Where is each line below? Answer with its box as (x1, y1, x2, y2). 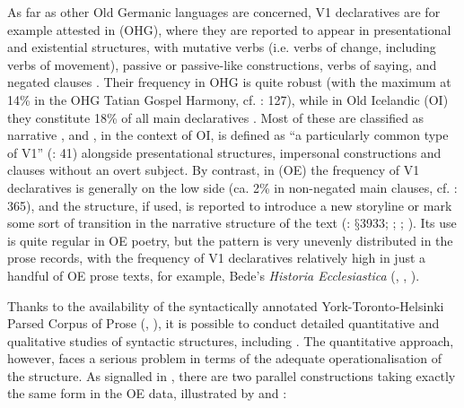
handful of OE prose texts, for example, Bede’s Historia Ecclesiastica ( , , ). (7, 265, 420, 284)
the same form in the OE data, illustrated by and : (7, 384, 287, 403)
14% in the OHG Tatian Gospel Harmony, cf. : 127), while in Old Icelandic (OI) (7, 90, 449, 109)
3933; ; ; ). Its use (359, 213, 457, 232)
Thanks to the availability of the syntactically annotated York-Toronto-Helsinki (7, 296, 444, 315)
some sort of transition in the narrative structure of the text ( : (7, 213, 351, 232)
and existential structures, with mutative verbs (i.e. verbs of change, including (7, 38, 436, 56)
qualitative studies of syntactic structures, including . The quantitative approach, (7, 331, 454, 350)
